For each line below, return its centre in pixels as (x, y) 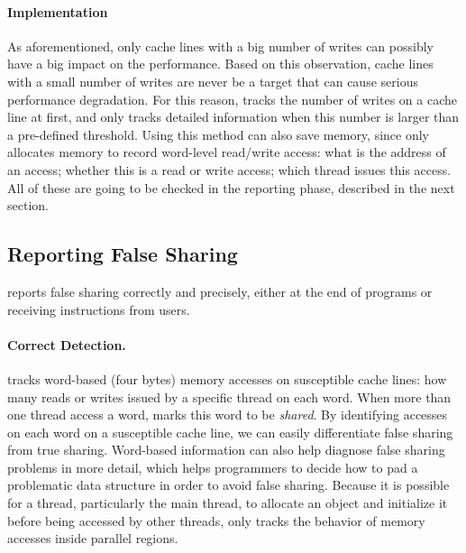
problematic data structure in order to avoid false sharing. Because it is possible (228, 485)
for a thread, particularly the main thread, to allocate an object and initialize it (228, 503)
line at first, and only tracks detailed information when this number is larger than (233, 117)
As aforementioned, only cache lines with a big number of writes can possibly (220, 46)
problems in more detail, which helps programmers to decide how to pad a (213, 467)
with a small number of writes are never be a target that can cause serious (213, 81)
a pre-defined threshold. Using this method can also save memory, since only (219, 134)
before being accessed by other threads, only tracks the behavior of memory (216, 520)
